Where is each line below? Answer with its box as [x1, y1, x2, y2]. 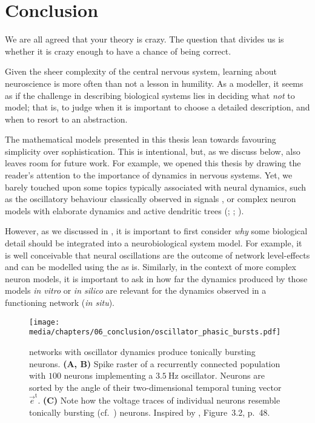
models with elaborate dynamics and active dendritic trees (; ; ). [5, 204, 244, 217]
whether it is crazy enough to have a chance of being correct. [5, 44, 231, 57]
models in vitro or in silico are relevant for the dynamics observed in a [5, 284, 267, 297]
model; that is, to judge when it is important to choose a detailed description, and [5, 101, 310, 113]
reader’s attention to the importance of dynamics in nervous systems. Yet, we [5, 169, 293, 181]
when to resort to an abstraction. [5, 112, 128, 125]
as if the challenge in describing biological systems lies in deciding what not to [5, 89, 295, 101]
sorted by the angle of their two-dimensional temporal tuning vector [29, 381, 282, 393]
